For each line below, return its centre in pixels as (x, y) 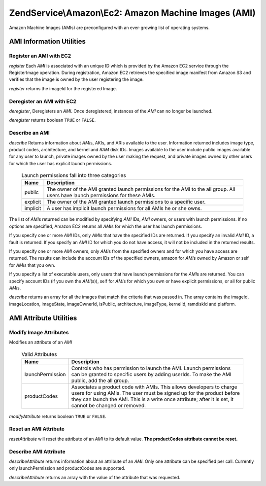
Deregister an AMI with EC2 (43, 101)
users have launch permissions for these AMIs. (101, 196)
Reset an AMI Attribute (37, 429)
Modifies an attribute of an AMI (41, 342)
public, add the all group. (100, 381)
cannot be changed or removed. (109, 405)
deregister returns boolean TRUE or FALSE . (52, 120)
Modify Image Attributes (39, 332)
